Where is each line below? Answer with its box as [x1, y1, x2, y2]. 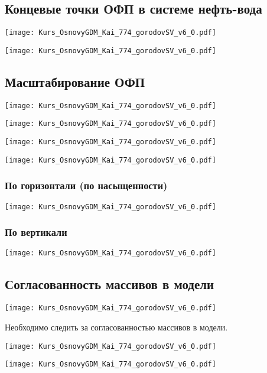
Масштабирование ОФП [5, 72, 145, 90]
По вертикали [5, 225, 67, 239]
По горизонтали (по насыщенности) [5, 178, 168, 193]
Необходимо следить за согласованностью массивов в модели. [5, 320, 228, 333]
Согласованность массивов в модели [5, 275, 214, 293]
